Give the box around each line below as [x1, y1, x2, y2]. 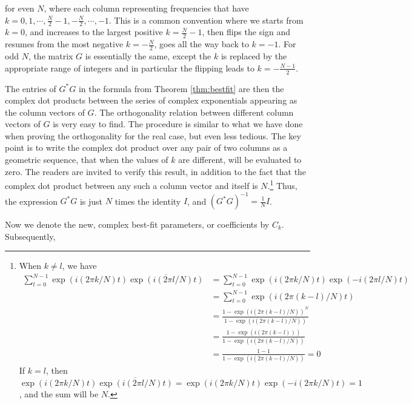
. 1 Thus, [267, 177, 297, 191]
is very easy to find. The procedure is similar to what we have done [53, 118, 303, 130]
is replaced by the [221, 50, 287, 62]
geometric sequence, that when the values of [5, 153, 168, 166]
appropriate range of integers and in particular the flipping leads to [5, 61, 254, 74]
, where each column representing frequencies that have [44, 2, 249, 14]
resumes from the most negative [5, 38, 124, 50]
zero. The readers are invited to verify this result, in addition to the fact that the [5, 165, 307, 177]
